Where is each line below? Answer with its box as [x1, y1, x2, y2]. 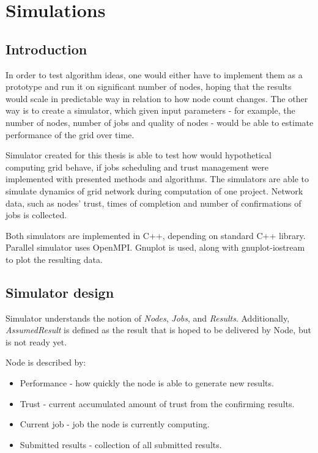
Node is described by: [6, 356, 86, 369]
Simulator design [6, 282, 114, 301]
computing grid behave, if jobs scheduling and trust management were [6, 160, 269, 173]
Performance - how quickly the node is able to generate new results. [20, 377, 274, 389]
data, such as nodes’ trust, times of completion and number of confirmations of [6, 196, 301, 209]
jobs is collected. [6, 208, 67, 221]
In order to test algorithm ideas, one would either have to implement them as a [6, 68, 303, 81]
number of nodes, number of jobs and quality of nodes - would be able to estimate [6, 116, 314, 128]
